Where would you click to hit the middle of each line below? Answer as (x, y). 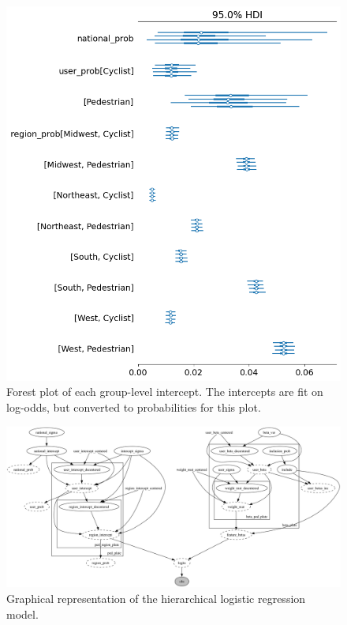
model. (22, 614)
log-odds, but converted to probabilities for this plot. (134, 407)
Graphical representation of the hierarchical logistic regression (156, 598)
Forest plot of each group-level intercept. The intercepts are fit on (165, 392)
